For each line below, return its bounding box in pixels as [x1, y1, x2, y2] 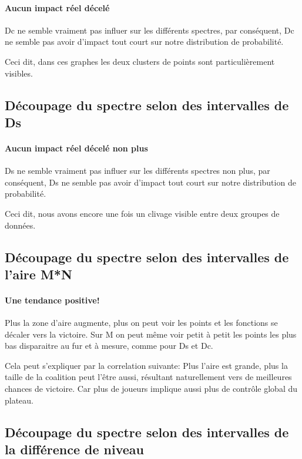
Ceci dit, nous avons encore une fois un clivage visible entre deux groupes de [5, 207, 280, 219]
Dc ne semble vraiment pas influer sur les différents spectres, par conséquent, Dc [5, 24, 294, 36]
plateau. [5, 394, 34, 406]
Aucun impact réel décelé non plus [5, 141, 148, 154]
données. [5, 219, 36, 231]
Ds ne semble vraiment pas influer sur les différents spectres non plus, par [5, 164, 270, 177]
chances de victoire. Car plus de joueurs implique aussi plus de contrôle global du [5, 382, 298, 395]
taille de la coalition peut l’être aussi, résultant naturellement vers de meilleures [5, 371, 292, 383]
